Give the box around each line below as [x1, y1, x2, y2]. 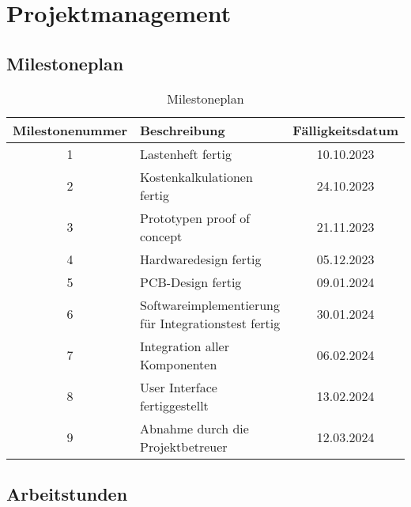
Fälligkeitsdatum [292, 120, 398, 139]
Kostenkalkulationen [140, 167, 253, 186]
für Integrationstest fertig [140, 313, 281, 332]
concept [140, 226, 183, 245]
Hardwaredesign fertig [140, 249, 262, 268]
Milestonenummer [13, 120, 127, 139]
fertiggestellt [140, 395, 209, 414]
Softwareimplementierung [140, 295, 280, 314]
